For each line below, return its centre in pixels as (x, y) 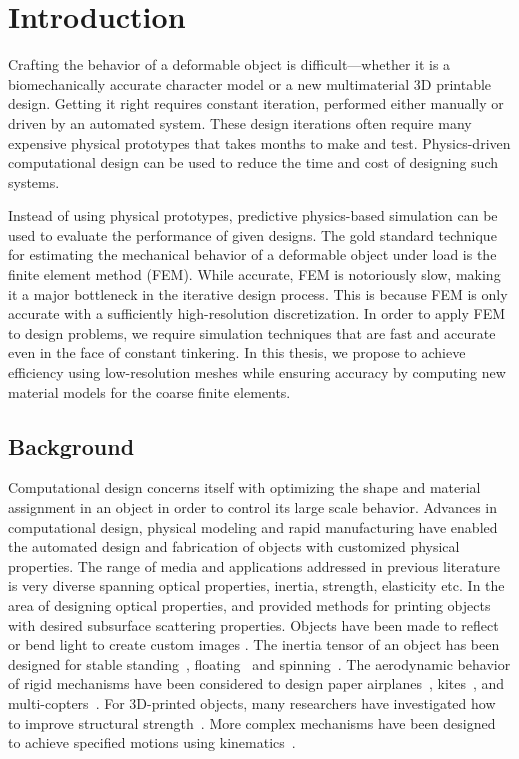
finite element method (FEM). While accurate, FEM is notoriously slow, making (254, 274)
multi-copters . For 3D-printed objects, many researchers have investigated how (252, 702)
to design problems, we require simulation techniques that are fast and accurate (252, 332)
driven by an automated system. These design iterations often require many (240, 122)
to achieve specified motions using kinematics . (152, 742)
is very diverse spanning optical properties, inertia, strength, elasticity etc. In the (256, 585)
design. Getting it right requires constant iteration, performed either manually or (256, 103)
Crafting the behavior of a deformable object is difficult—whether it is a (229, 64)
